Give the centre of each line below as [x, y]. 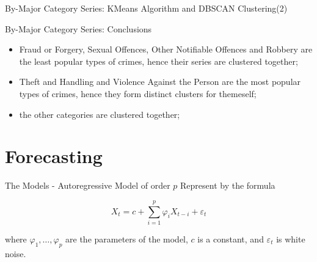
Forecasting [54, 156]
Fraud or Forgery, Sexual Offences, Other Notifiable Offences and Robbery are [166, 49]
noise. [16, 253]
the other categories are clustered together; [100, 114]
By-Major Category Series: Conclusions [78, 28]
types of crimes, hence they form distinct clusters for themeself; [138, 93]
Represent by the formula [228, 185]
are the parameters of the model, [127, 239]
